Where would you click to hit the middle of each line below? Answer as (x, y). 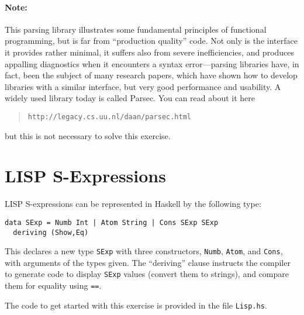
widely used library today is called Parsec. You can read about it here (130, 98)
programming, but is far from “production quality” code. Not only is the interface (151, 41)
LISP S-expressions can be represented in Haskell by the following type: (133, 204)
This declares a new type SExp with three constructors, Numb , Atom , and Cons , (144, 251)
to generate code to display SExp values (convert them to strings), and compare (147, 274)
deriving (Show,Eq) (51, 232)
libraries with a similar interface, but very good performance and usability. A (143, 86)
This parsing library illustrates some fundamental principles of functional (136, 29)
